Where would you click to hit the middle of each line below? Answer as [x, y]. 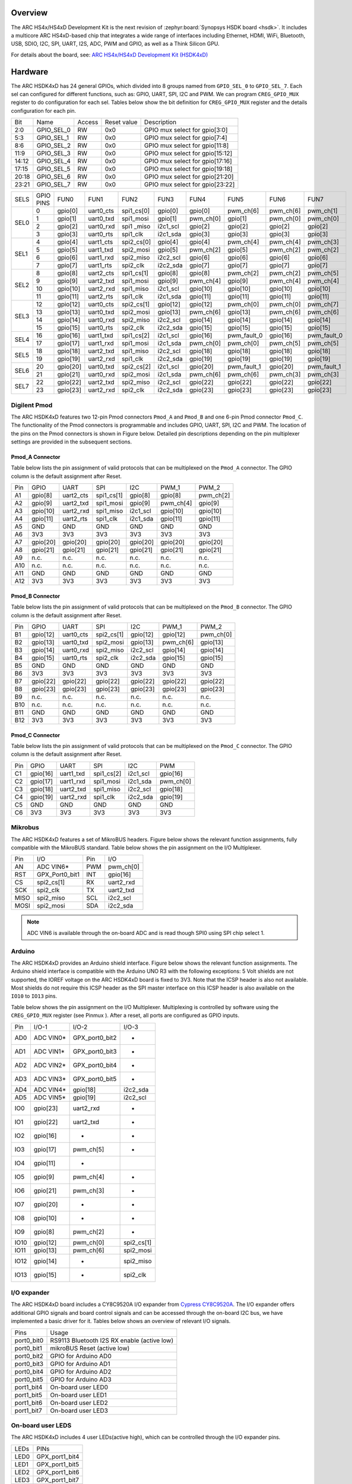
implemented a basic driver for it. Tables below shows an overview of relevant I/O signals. [121, 1321]
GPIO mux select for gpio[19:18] [188, 169]
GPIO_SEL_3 [53, 153]
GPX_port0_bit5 [95, 1079]
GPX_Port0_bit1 [58, 874]
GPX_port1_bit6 [58, 1472]
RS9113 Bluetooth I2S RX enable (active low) [112, 1340]
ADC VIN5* [50, 1097]
